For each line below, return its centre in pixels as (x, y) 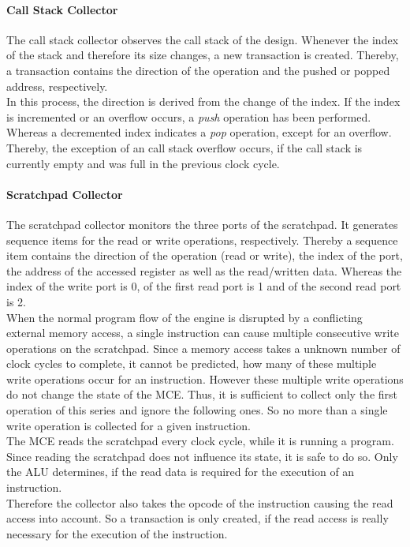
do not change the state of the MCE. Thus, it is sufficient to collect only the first (202, 394)
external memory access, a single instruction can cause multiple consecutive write (203, 333)
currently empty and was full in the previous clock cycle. (143, 163)
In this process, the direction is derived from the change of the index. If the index (203, 101)
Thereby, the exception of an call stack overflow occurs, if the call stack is (184, 147)
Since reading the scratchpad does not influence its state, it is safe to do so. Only (202, 456)
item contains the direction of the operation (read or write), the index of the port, (205, 255)
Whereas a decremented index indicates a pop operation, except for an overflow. (199, 132)
